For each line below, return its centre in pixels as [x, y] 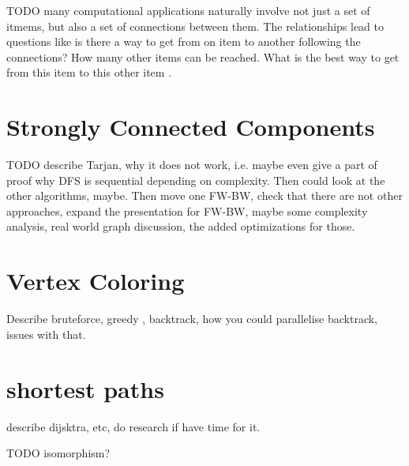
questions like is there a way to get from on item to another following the [184, 41]
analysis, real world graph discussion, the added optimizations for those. [181, 226]
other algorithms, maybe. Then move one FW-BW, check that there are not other [204, 195]
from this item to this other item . [89, 72]
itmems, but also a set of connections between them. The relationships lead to [195, 26]
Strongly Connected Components [191, 127]
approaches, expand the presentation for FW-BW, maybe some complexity [187, 210]
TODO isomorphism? [58, 453]
